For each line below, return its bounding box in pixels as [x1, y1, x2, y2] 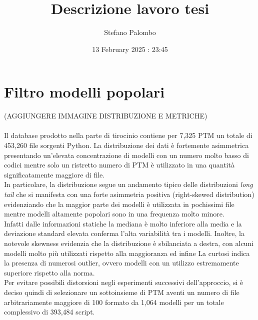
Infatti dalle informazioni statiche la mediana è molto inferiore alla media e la [4, 218, 242, 228]
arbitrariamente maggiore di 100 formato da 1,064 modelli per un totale [4, 296, 224, 307]
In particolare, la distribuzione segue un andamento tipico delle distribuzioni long [4, 179, 253, 189]
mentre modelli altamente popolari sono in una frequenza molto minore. [4, 208, 224, 219]
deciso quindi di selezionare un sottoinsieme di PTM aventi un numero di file [4, 286, 239, 297]
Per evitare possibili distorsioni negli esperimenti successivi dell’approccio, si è [4, 277, 243, 287]
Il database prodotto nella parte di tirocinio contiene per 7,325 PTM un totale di [4, 130, 252, 140]
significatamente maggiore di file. [4, 169, 105, 179]
